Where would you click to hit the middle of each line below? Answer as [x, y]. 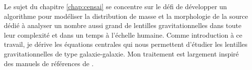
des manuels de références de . [49, 63]
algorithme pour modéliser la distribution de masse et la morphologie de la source [126, 16]
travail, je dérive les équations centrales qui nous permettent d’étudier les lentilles [126, 44]
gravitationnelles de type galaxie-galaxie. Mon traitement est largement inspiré [121, 53]
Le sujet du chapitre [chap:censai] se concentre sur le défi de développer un [116, 6]
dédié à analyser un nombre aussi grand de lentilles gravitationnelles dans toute [123, 25]
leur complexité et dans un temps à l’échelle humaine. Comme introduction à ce [123, 35]
